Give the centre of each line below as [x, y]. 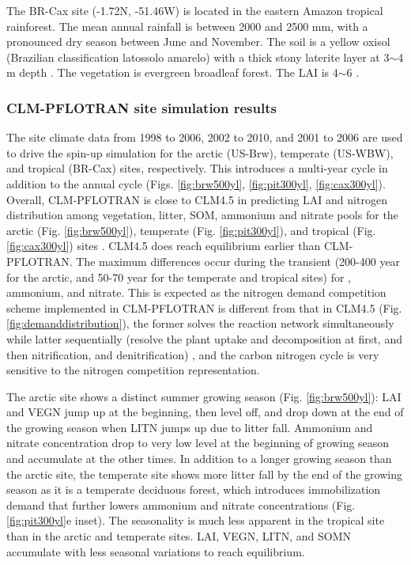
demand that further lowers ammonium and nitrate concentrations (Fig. [181, 504]
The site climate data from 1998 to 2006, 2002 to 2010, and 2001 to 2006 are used [205, 137]
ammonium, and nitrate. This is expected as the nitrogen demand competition [196, 292]
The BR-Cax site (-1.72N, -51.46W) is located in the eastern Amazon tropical [195, 10]
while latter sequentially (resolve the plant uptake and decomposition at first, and [204, 338]
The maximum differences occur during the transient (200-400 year [238, 261]
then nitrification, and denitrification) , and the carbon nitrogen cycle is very [193, 354]
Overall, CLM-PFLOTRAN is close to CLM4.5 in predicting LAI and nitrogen [197, 199]
